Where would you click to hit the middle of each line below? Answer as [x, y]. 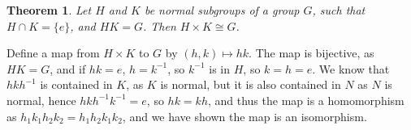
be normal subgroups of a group [222, 10]
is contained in [76, 84]
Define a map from [53, 53]
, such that [339, 10]
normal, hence [41, 100]
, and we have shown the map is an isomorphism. [244, 116]
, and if [68, 68]
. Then [159, 25]
